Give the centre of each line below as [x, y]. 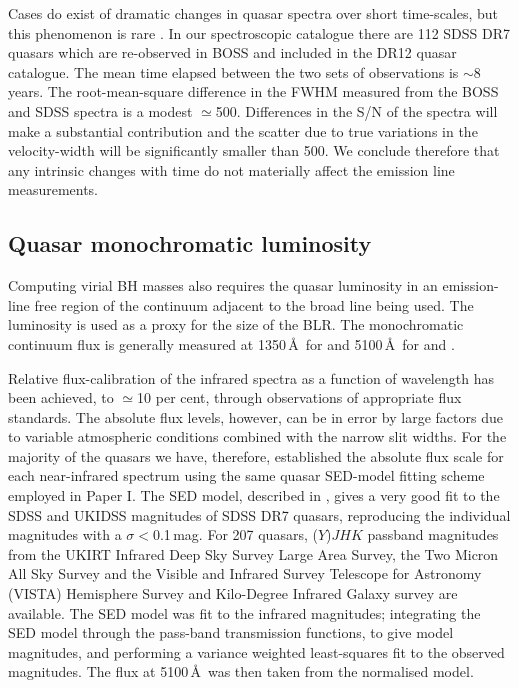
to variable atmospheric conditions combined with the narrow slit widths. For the [257, 436]
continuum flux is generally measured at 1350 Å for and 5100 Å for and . [231, 343]
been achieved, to [61, 397]
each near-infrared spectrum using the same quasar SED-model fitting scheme [246, 475]
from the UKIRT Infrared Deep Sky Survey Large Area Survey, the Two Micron [253, 553]
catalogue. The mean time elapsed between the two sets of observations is [233, 71]
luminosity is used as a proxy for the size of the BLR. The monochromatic [236, 324]
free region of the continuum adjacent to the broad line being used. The [254, 304]
